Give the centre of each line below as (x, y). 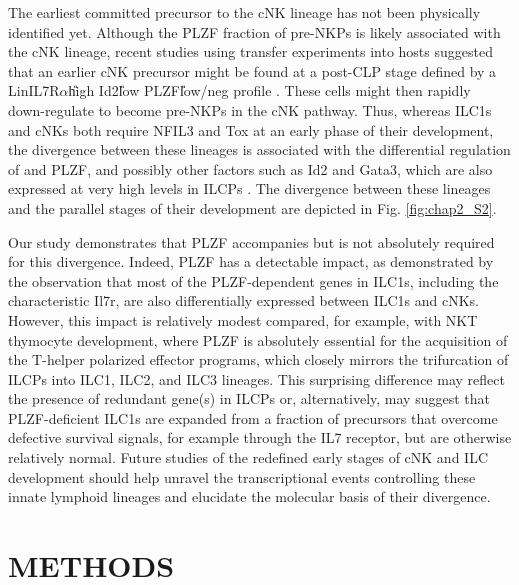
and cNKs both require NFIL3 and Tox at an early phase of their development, (251, 129)
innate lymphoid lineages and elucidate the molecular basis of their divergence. (249, 496)
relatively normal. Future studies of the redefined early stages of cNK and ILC (248, 457)
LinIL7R (34, 90)
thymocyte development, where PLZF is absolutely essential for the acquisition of (258, 339)
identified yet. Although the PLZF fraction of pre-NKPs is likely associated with (254, 31)
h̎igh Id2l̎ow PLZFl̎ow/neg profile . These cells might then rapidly (269, 90)
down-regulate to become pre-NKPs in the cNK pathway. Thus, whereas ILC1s (250, 109)
